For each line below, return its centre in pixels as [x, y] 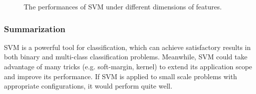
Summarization [35, 28]
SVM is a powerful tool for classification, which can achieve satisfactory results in [128, 47]
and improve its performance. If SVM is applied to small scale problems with [121, 76]
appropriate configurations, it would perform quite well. [88, 86]
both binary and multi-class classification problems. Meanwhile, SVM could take [126, 57]
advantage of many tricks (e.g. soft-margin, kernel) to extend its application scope [128, 66]
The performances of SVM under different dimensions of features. [123, 6]
